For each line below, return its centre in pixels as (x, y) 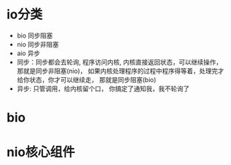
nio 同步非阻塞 (38, 44)
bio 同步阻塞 (35, 35)
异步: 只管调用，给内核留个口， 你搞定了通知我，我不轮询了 (103, 89)
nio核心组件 (41, 152)
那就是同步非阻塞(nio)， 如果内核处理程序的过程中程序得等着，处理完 (117, 71)
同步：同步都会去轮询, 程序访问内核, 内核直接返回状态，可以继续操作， (119, 62)
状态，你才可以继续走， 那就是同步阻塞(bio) (93, 79)
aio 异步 (28, 53)
